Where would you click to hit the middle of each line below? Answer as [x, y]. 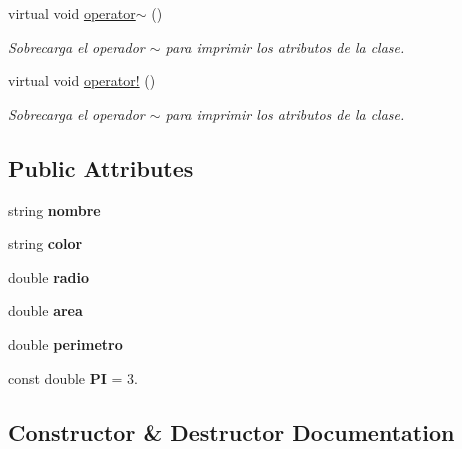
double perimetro [65, 343]
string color [45, 243]
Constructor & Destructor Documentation [231, 431]
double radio [49, 276]
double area [45, 310]
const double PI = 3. [73, 377]
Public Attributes [101, 167]
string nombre [54, 209]
